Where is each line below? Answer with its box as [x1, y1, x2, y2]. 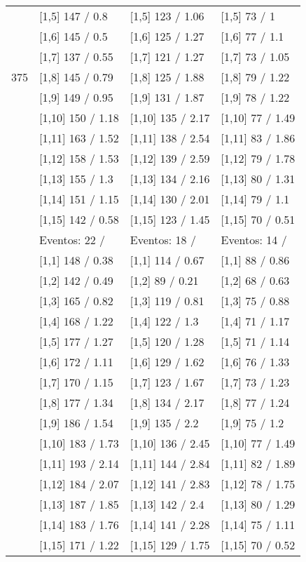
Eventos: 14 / [221, 232, 287, 248]
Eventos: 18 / [130, 232, 196, 248]
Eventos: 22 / [39, 232, 106, 248]
